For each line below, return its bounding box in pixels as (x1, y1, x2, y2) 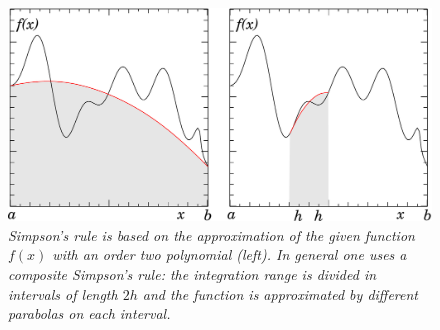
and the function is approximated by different (142, 283, 419, 304)
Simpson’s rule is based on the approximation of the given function (8, 224, 415, 245)
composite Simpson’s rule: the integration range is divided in (8, 264, 377, 285)
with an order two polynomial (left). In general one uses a (52, 244, 407, 265)
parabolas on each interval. (8, 303, 171, 324)
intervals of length (8, 283, 118, 304)
